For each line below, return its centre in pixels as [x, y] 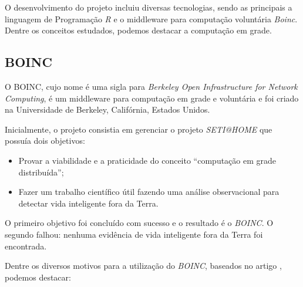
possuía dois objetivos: [45, 141]
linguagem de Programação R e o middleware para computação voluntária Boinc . [151, 18]
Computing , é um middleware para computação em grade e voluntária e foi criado [152, 98]
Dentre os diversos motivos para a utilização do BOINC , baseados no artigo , [143, 266]
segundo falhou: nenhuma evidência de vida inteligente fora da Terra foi [134, 234]
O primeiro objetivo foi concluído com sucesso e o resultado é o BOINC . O [139, 223]
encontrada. [26, 246]
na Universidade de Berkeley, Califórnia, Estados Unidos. [107, 109]
